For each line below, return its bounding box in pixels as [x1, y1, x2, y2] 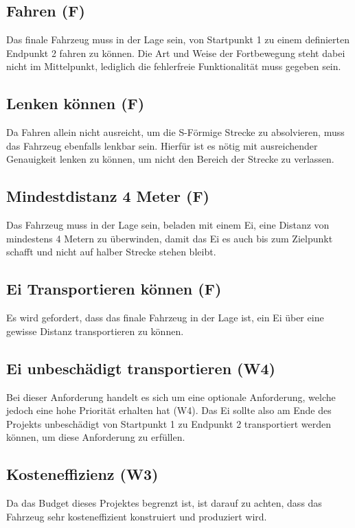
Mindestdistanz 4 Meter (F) [6, 185, 209, 207]
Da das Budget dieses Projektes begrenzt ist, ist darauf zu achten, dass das [6, 496, 322, 510]
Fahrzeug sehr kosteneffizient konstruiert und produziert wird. [6, 509, 267, 523]
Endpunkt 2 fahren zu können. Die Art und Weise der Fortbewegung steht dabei [6, 45, 345, 60]
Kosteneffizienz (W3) [6, 463, 159, 485]
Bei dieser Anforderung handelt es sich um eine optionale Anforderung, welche [6, 389, 336, 404]
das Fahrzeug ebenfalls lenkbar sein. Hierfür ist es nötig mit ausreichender [6, 138, 318, 152]
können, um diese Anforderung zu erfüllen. [6, 430, 185, 444]
